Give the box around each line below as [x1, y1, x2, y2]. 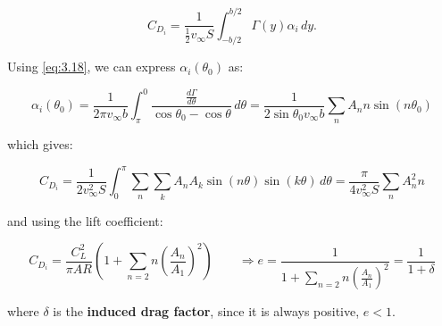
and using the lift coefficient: [7, 211, 163, 230]
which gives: [7, 135, 73, 154]
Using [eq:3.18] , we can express [7, 57, 176, 76]
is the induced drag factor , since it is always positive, [53, 302, 360, 321]
